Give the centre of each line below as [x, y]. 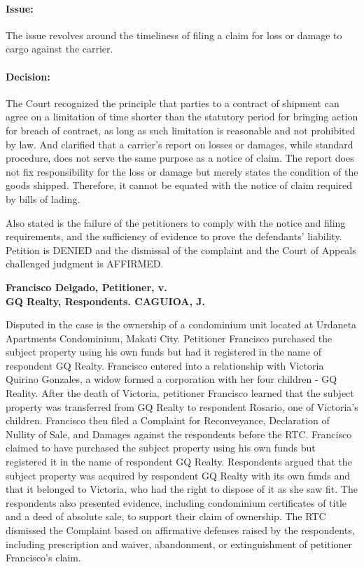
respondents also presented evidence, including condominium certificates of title [176, 502]
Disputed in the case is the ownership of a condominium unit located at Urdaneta [181, 324]
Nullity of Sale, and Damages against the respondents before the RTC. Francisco [179, 434]
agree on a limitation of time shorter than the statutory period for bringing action [182, 117]
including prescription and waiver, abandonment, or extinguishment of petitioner [179, 544]
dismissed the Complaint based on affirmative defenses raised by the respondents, [180, 530]
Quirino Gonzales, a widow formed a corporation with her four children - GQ [171, 379]
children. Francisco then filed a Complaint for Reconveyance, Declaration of [168, 420]
